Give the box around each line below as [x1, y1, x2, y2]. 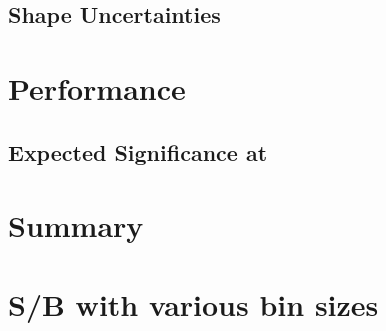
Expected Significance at [8, 136, 268, 167]
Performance [8, 67, 186, 108]
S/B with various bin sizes [8, 283, 379, 324]
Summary [8, 205, 144, 246]
